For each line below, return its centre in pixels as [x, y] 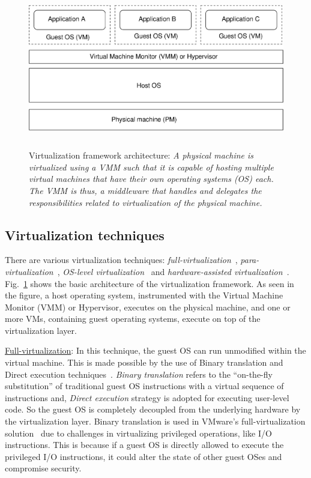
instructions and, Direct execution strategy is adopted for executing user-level [147, 397]
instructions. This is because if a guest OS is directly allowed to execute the [144, 445]
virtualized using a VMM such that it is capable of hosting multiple [151, 167]
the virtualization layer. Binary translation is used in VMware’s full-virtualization [155, 421]
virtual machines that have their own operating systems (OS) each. [151, 179]
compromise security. [43, 468]
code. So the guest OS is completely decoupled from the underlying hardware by [153, 409]
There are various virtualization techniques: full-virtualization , [121, 260]
